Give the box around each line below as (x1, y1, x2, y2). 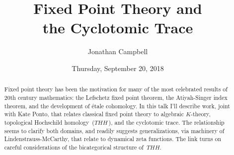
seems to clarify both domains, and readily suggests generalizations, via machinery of (4, 126, 225, 135)
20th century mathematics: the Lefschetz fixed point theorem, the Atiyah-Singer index (4, 93, 228, 101)
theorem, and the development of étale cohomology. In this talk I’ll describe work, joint (4, 101, 230, 110)
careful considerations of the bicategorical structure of (4, 143, 144, 151)
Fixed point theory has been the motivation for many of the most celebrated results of (4, 85, 228, 93)
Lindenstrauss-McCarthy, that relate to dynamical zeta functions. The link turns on (4, 135, 222, 143)
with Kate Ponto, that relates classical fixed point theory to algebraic (4, 110, 184, 118)
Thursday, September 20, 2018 (72, 63, 164, 73)
